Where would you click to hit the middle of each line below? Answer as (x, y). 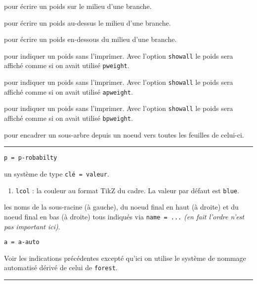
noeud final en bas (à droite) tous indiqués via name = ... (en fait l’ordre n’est (124, 216)
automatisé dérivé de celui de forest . (61, 267)
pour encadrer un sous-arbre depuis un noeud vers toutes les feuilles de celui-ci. (124, 134)
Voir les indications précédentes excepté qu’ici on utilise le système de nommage (125, 258)
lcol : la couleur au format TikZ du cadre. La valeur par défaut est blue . (127, 190)
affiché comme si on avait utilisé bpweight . (68, 118)
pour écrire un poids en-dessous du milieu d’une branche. (90, 39)
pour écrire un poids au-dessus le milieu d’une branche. (87, 22)
